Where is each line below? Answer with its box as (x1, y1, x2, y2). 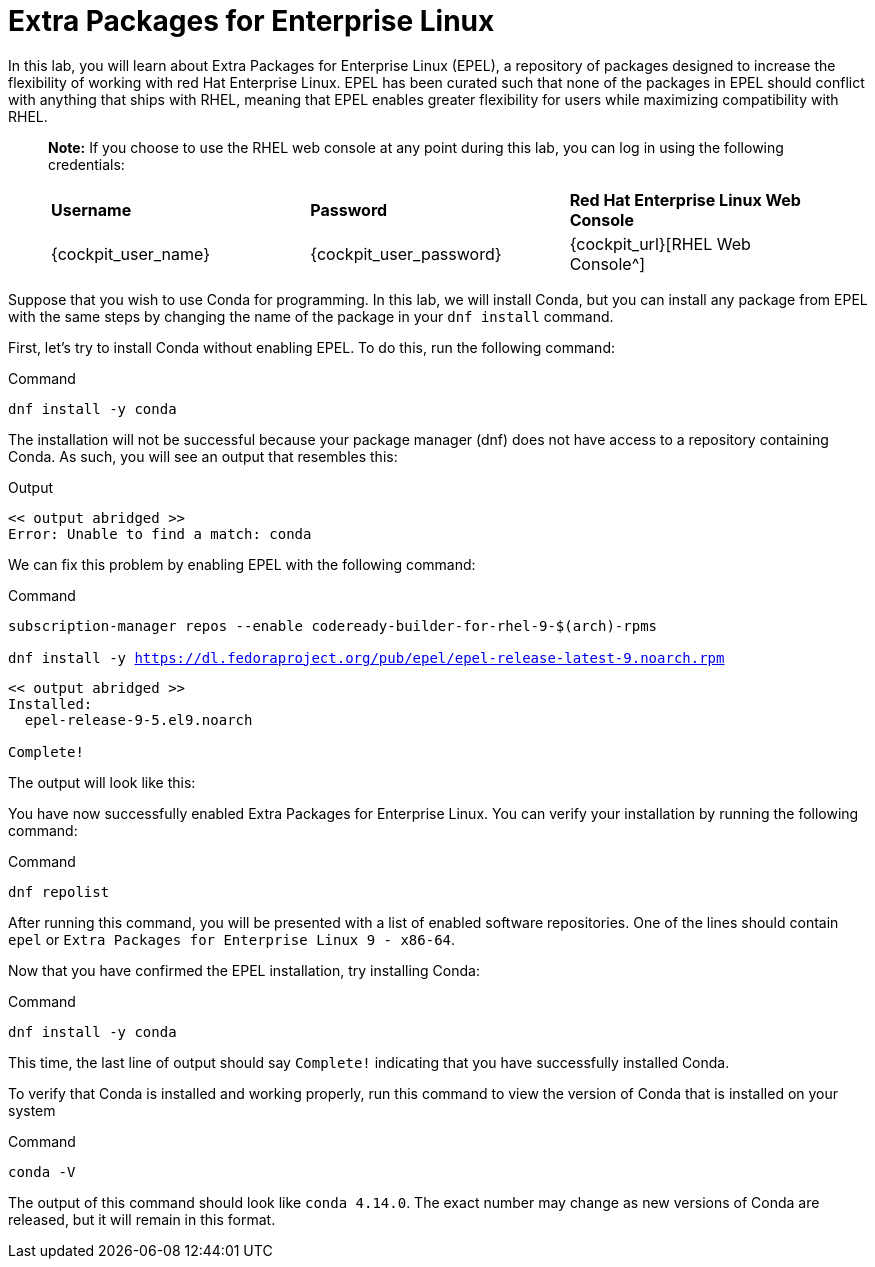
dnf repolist (8, 883, 110, 900)
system (8, 1101, 56, 1119)
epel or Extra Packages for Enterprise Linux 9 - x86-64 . (8, 930, 456, 948)
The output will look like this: (8, 773, 196, 791)
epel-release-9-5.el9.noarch (24, 711, 253, 728)
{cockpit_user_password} (310, 243, 502, 264)
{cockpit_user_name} (51, 243, 211, 264)
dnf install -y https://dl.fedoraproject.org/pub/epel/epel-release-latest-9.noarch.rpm (8, 649, 725, 666)
